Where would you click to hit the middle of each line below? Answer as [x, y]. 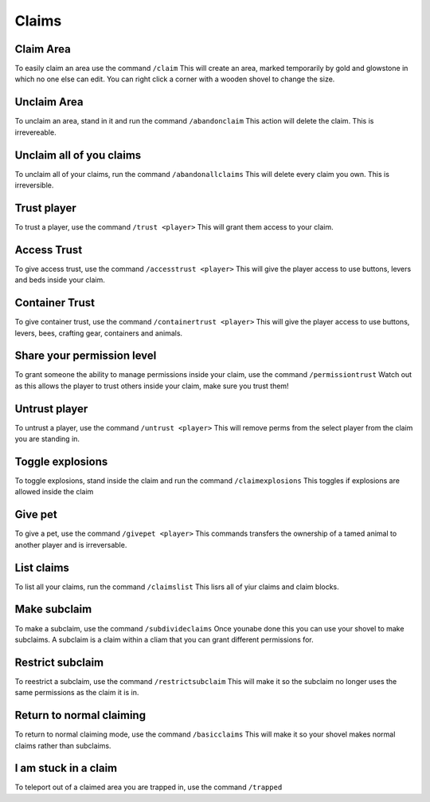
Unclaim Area [49, 102]
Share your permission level [86, 356]
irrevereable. [35, 132]
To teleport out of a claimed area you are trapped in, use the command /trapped [149, 787]
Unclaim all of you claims [78, 155]
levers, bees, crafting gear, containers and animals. [99, 333]
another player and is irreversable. [71, 544]
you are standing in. [47, 439]
